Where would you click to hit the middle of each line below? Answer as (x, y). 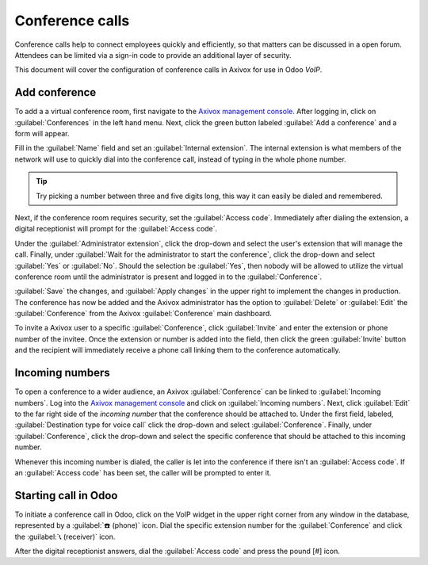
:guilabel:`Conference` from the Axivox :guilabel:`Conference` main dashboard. (143, 314)
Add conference (55, 92)
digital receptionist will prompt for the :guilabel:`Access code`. (116, 229)
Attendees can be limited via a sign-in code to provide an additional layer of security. (153, 55)
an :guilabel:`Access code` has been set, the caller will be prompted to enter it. (143, 472)
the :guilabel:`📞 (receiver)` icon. (65, 536)
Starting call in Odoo (66, 495)
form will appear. (42, 134)
